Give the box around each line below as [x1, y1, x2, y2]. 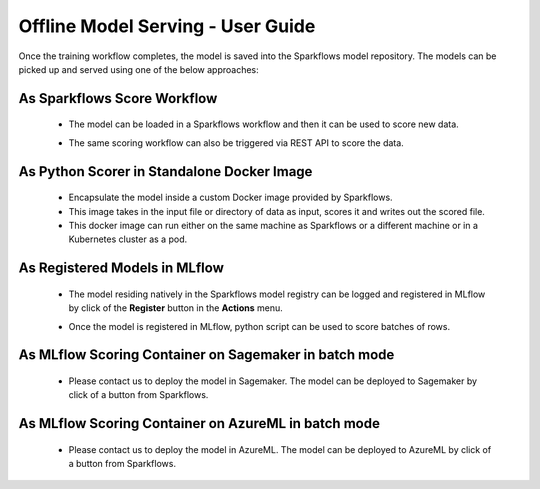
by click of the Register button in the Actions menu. [68, 302, 284, 314]
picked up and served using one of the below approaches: [18, 63, 259, 75]
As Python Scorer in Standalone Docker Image [18, 163, 313, 180]
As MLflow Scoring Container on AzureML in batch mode [18, 415, 380, 432]
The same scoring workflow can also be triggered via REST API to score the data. [68, 136, 404, 149]
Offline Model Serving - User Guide [18, 15, 316, 37]
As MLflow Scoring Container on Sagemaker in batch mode [18, 346, 395, 364]
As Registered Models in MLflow [18, 260, 224, 277]
